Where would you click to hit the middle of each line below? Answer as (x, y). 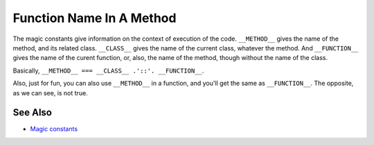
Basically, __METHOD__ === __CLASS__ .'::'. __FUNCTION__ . (108, 70)
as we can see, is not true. (50, 93)
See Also (32, 113)
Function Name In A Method (95, 18)
